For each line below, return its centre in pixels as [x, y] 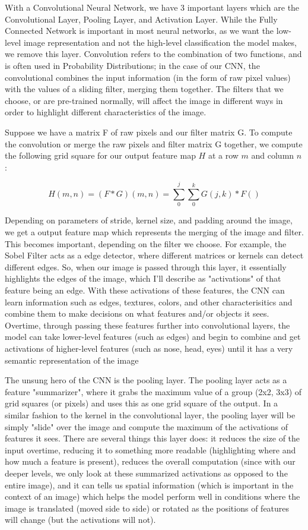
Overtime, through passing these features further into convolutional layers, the [147, 325]
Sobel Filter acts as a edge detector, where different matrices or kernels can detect [154, 255]
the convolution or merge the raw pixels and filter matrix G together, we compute [154, 143]
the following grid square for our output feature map [100, 155]
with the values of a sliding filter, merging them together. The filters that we [144, 89]
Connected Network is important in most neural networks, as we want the [139, 31]
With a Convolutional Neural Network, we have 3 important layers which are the [152, 7]
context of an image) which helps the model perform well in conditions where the [153, 496]
